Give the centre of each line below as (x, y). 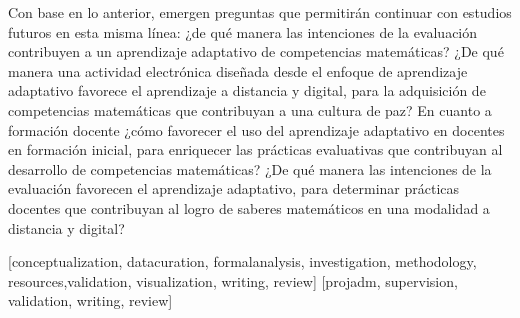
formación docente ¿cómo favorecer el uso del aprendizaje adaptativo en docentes (256, 129)
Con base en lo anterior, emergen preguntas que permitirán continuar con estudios (260, 12)
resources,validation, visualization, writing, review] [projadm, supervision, (233, 280)
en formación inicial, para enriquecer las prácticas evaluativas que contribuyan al (255, 149)
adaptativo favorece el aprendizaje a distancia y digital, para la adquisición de (247, 90)
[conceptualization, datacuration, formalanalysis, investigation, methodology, (242, 261)
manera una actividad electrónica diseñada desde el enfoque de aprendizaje (238, 70)
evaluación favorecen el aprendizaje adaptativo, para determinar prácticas (234, 188)
